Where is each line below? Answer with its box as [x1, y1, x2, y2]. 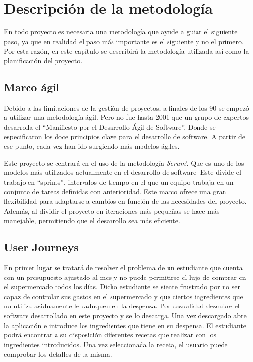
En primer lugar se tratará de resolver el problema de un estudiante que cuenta [4, 262, 243, 273]
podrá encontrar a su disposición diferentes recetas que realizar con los [4, 330, 216, 340]
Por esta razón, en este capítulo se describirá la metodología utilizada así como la [4, 46, 249, 56]
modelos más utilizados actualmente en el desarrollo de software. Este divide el [4, 167, 241, 177]
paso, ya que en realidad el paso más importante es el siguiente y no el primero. [4, 36, 244, 46]
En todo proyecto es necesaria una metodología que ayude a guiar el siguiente [4, 27, 238, 37]
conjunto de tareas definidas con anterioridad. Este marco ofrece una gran [4, 186, 226, 196]
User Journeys [4, 239, 79, 254]
